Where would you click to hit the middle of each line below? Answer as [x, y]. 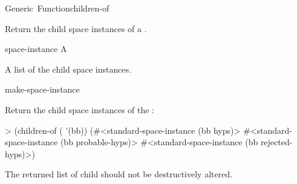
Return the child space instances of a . [76, 28]
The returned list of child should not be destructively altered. [119, 174]
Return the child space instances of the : [80, 109]
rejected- [276, 142]
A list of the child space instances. [68, 69]
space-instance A [36, 49]
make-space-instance [42, 89]
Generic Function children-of [57, 8]
